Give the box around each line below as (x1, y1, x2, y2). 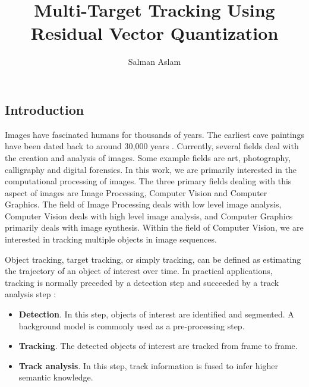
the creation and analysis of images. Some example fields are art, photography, (5, 151, 291, 163)
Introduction (5, 100, 84, 118)
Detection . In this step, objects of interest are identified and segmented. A (18, 308, 294, 320)
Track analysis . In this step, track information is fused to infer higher (18, 359, 278, 372)
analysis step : (5, 288, 56, 300)
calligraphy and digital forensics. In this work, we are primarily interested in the (5, 163, 297, 175)
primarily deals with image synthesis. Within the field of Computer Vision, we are (5, 221, 304, 234)
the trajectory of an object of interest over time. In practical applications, (5, 265, 273, 277)
